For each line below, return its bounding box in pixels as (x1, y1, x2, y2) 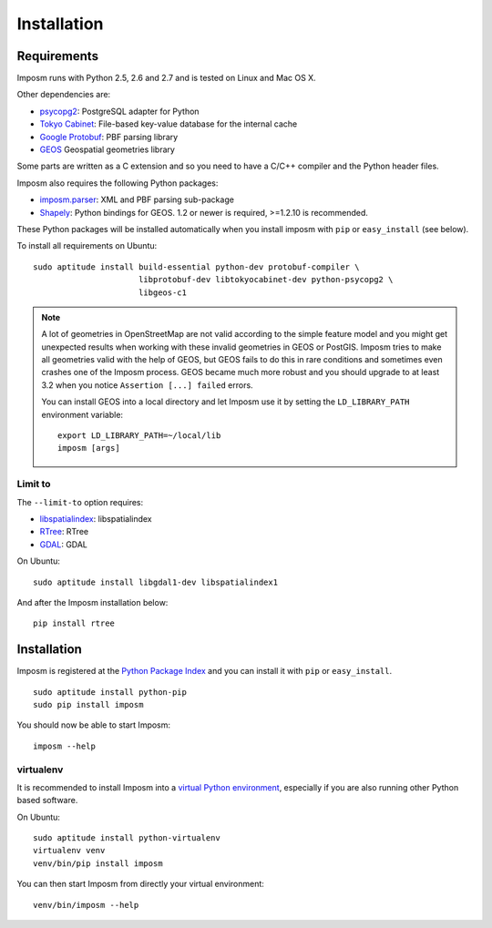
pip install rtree (33, 618, 116, 628)
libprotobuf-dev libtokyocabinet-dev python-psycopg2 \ (138, 274, 394, 285)
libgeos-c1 (138, 287, 187, 298)
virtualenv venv (33, 845, 106, 856)
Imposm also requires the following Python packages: (16, 178, 219, 189)
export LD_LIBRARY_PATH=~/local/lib (57, 431, 221, 441)
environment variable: (41, 409, 123, 420)
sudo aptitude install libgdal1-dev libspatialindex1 (33, 576, 278, 587)
